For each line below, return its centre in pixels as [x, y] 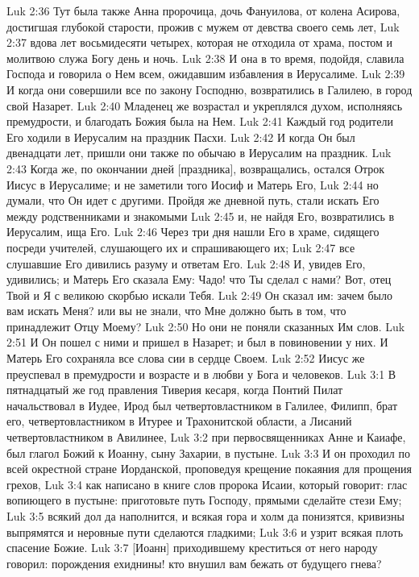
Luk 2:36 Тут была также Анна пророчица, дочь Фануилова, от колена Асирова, [203, 10]
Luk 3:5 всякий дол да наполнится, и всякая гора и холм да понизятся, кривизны [205, 516]
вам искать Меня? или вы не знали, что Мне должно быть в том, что [176, 311]
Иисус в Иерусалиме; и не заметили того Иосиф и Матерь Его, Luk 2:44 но [193, 184]
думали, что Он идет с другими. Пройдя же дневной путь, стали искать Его [193, 200]
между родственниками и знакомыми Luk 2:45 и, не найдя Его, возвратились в [201, 216]
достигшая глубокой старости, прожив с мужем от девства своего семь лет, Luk [203, 26]
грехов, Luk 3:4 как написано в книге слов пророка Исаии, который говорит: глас [207, 484]
